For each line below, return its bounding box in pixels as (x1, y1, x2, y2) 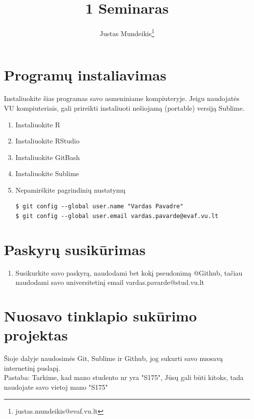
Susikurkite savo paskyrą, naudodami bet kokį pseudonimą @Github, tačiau (15, 267, 243, 278)
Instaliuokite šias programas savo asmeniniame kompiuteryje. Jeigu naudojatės (4, 93, 239, 103)
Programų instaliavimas (4, 65, 167, 85)
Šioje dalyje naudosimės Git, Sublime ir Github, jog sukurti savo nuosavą (4, 353, 223, 363)
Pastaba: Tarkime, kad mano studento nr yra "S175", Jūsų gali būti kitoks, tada (4, 372, 244, 382)
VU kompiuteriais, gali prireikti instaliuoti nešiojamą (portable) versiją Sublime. (4, 102, 245, 113)
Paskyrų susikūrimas (4, 239, 146, 259)
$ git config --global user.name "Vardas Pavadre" (15, 203, 184, 210)
